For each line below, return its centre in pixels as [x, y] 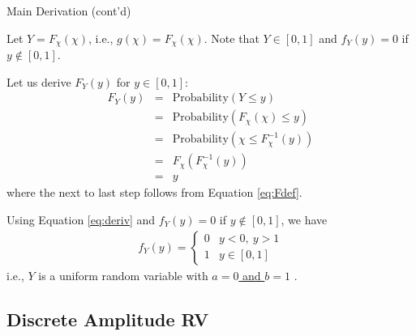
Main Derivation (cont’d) [69, 11]
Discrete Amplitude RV [108, 319]
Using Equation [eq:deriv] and [81, 219]
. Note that [232, 38]
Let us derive [39, 81]
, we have [304, 219]
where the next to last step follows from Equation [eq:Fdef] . [154, 192]
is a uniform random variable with [123, 275]
